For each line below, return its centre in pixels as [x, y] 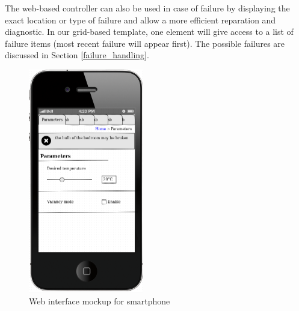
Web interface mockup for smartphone [100, 301]
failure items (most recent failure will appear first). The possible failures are [145, 43]
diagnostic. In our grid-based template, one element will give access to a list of [149, 32]
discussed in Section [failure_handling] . [77, 55]
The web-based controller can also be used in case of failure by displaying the [147, 8]
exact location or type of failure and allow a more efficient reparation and [140, 20]
